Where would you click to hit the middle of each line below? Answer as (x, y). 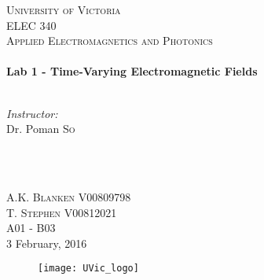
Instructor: (32, 113)
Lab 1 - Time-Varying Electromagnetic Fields (132, 71)
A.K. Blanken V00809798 (69, 196)
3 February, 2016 (47, 243)
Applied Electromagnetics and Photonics (110, 41)
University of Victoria (64, 9)
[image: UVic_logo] (88, 269)
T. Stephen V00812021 (62, 212)
